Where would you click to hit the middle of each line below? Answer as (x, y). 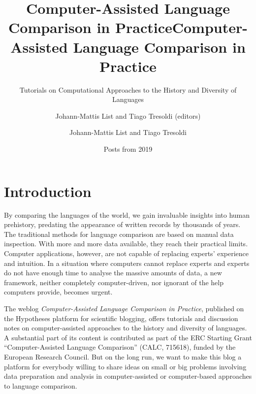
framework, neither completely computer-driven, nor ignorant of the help (114, 282)
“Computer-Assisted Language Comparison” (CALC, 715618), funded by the (120, 347)
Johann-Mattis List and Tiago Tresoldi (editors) (128, 115)
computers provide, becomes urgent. (58, 292)
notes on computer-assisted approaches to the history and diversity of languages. (126, 328)
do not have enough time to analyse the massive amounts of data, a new (113, 273)
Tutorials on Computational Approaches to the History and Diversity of (128, 89)
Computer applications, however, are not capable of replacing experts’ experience (126, 253)
